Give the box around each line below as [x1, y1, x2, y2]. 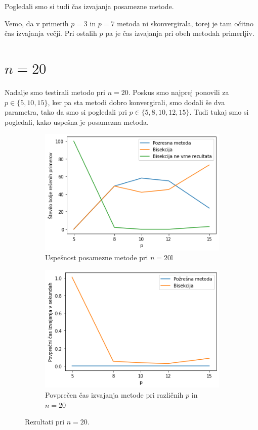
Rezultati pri [25, 416, 65, 427]
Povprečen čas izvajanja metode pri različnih [45, 390, 184, 400]
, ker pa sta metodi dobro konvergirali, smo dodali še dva [48, 97, 225, 107]
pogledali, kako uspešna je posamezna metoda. [5, 116, 149, 127]
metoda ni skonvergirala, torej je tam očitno [117, 18, 253, 28]
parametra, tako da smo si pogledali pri [5, 107, 127, 117]
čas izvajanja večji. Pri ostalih [5, 28, 97, 38]
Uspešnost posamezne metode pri [45, 252, 148, 263]
